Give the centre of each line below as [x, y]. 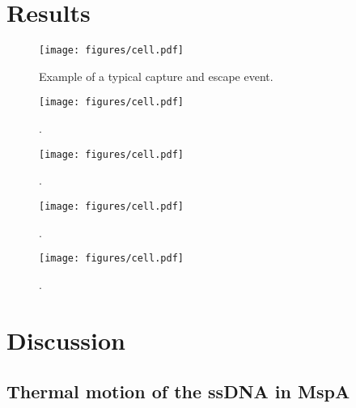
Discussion [66, 340]
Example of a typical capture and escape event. [156, 76]
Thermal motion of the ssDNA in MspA [178, 391]
